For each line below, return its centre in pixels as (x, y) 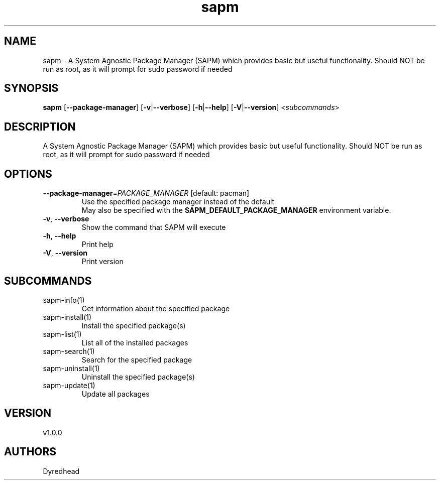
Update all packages (116, 394)
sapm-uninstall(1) (71, 368)
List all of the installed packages (135, 342)
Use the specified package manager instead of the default (178, 202)
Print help (97, 245)
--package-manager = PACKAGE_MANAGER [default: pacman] (146, 193)
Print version (102, 262)
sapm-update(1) (69, 385)
